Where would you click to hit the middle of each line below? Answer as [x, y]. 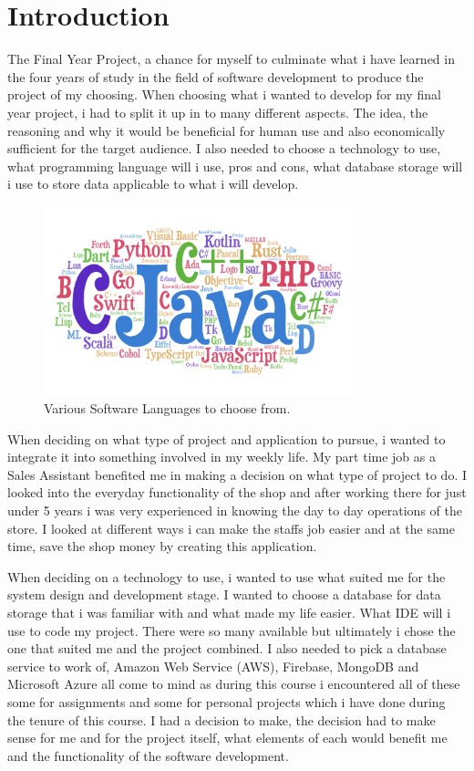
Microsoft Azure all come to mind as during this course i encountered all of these [234, 684]
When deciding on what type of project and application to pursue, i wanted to [227, 438]
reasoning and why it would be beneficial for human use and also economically [227, 130]
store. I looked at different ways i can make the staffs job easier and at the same [231, 528]
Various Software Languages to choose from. [167, 408]
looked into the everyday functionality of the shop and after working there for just [237, 492]
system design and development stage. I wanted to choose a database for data [224, 594]
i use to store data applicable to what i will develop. [153, 184]
